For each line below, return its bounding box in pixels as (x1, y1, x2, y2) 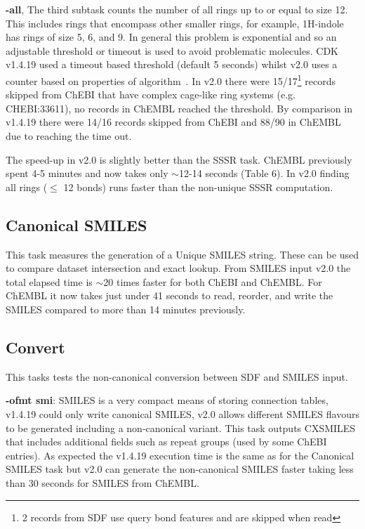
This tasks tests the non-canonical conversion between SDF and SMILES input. (6, 369, 348, 384)
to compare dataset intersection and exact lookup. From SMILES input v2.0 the (6, 261, 351, 275)
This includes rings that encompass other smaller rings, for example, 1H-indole (6, 15, 344, 30)
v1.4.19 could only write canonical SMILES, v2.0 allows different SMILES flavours (6, 406, 359, 421)
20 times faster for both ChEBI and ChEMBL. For (103, 274, 322, 289)
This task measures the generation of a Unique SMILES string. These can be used (6, 247, 359, 261)
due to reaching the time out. (6, 129, 132, 143)
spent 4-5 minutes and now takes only (6, 166, 168, 181)
